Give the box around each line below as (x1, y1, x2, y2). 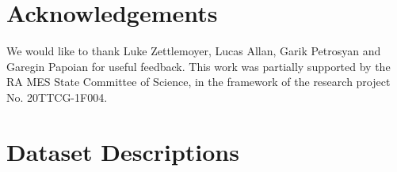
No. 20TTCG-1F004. (6, 88, 108, 105)
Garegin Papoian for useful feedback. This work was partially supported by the (6, 58, 391, 74)
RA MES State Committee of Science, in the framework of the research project (6, 73, 391, 90)
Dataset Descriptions (6, 135, 239, 167)
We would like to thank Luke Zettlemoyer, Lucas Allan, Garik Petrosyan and (6, 43, 381, 59)
